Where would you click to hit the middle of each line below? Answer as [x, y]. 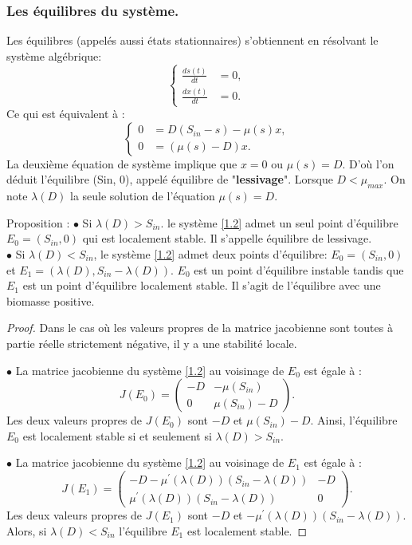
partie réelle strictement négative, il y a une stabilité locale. [152, 343]
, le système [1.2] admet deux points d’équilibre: [210, 254]
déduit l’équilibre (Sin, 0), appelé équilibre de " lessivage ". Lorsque [170, 179]
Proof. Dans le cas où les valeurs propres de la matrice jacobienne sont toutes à [200, 328]
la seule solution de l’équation [143, 196]
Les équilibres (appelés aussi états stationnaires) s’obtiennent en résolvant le [192, 40]
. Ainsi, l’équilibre [354, 420]
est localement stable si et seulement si [117, 435]
